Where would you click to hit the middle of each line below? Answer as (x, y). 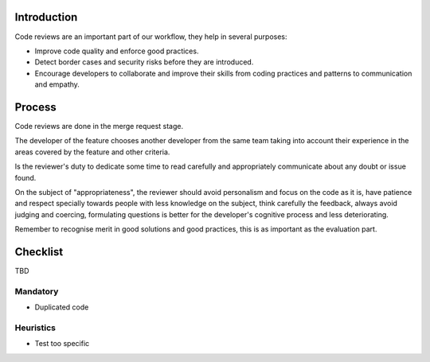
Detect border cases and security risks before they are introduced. (144, 62)
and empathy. (57, 84)
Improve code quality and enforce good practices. (117, 51)
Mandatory (37, 291)
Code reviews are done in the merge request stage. (99, 126)
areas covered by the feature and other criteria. (92, 152)
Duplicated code (62, 307)
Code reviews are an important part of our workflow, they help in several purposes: (151, 37)
